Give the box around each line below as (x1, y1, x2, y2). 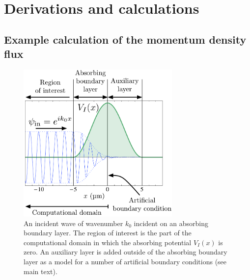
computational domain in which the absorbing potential (24, 237, 192, 247)
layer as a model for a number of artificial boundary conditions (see (24, 256, 227, 266)
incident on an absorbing (134, 218, 208, 228)
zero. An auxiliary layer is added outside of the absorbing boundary (24, 247, 227, 257)
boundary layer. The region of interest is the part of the (24, 228, 192, 238)
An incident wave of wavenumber (24, 218, 123, 228)
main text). (24, 266, 57, 276)
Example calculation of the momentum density (4, 31, 247, 47)
